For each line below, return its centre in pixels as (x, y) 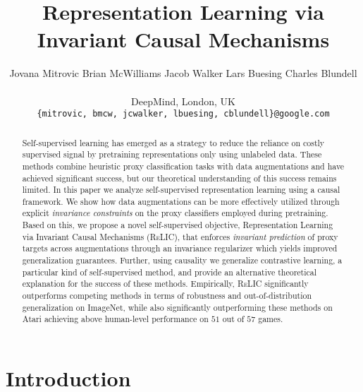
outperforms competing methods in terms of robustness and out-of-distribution (167, 296)
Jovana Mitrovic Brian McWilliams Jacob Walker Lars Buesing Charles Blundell (183, 73)
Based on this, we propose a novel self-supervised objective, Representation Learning (178, 225)
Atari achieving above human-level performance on (115, 319)
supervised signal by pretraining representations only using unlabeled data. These (172, 154)
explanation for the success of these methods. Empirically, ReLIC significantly (165, 284)
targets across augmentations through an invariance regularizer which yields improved (180, 248)
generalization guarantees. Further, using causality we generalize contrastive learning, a (182, 260)
